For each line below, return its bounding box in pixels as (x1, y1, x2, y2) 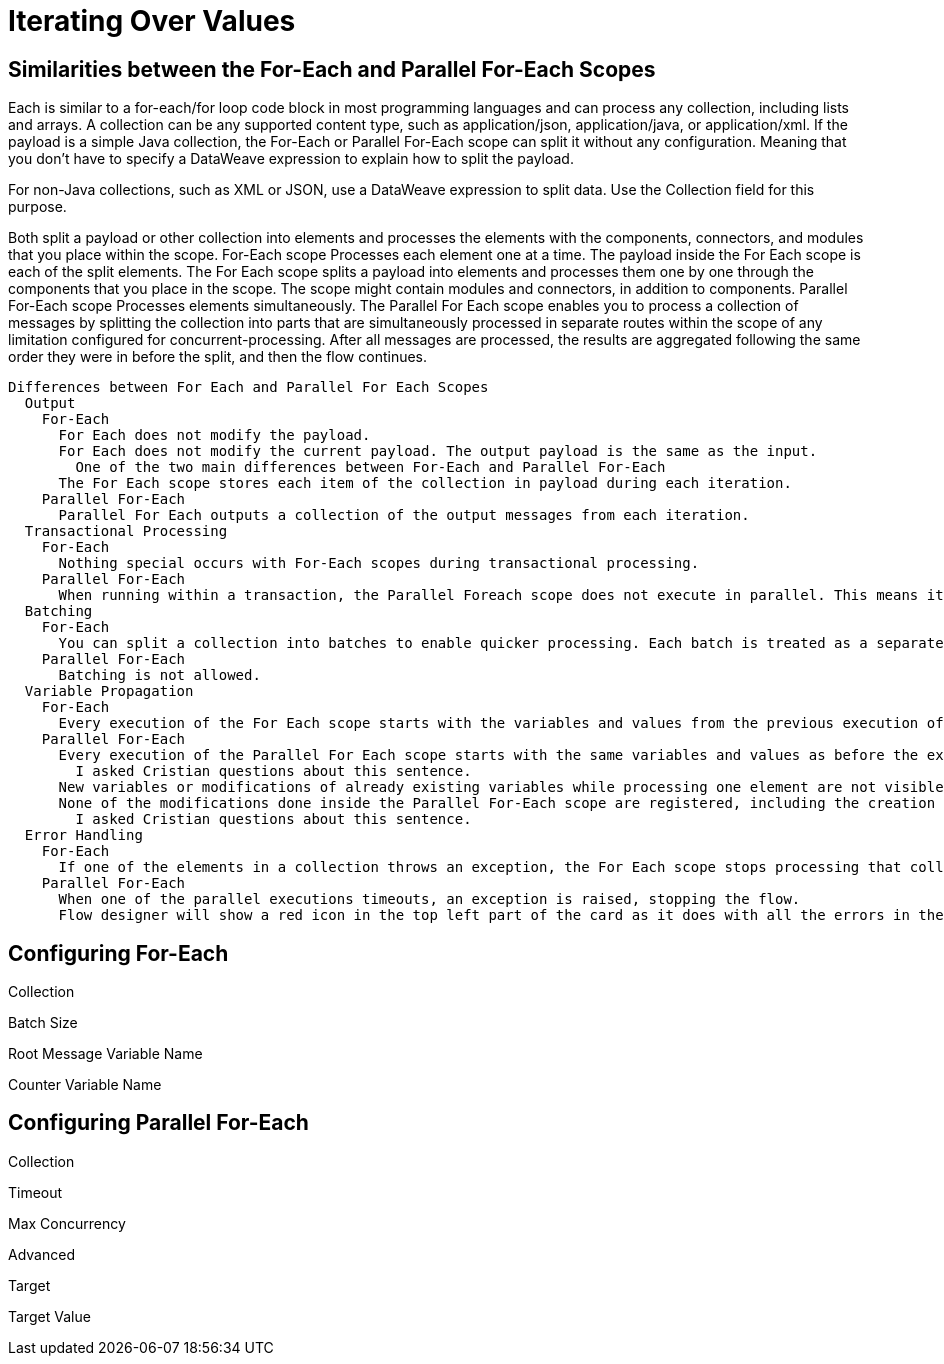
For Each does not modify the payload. (58, 427, 371, 444)
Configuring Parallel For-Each (8, 1110, 309, 1136)
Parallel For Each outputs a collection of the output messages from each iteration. (58, 507, 750, 524)
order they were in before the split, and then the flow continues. (8, 348, 428, 366)
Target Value (8, 1307, 91, 1325)
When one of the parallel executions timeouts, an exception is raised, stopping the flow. (58, 891, 801, 908)
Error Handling (24, 827, 143, 844)
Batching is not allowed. (58, 667, 261, 684)
